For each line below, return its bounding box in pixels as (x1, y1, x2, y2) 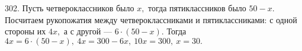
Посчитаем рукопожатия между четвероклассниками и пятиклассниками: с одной (5, 13, 297, 26)
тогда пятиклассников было (148, 2, 246, 14)
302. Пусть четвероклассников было (5, 2, 134, 14)
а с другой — (63, 25, 113, 37)
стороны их (5, 25, 46, 37)
